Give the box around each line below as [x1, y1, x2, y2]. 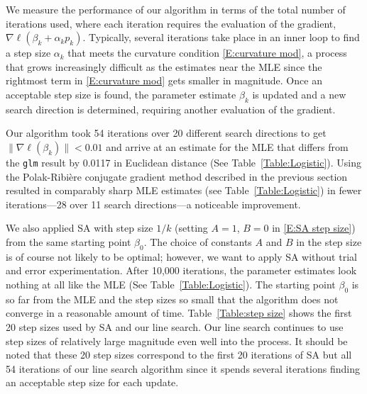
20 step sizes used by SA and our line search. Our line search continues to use [6, 319, 344, 334]
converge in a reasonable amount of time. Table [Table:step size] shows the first [6, 305, 352, 320]
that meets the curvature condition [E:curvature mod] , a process [67, 45, 347, 60]
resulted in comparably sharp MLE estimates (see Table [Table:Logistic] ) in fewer [6, 183, 362, 198]
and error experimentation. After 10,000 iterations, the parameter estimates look [6, 263, 357, 278]
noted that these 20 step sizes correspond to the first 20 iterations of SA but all [6, 347, 352, 362]
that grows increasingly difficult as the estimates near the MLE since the [6, 59, 322, 74]
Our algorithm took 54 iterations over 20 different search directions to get [6, 125, 327, 140]
